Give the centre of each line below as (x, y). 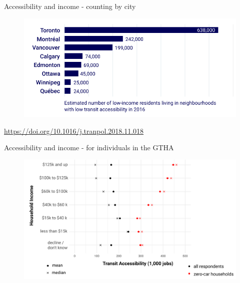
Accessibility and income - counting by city (70, 6)
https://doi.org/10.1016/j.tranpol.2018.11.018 (74, 131)
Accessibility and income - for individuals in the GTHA (89, 147)
